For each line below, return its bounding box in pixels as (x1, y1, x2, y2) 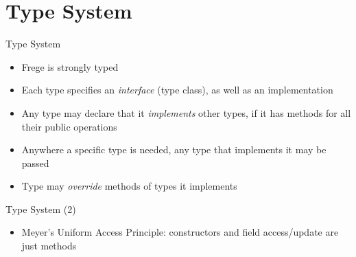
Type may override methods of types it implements (21, 179, 237, 193)
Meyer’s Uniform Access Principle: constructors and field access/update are (21, 225, 339, 239)
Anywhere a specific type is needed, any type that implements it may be (21, 142, 327, 157)
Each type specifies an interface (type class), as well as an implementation (21, 82, 333, 97)
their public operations (21, 119, 117, 133)
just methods (21, 238, 77, 253)
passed (21, 155, 49, 170)
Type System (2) (5, 201, 76, 216)
